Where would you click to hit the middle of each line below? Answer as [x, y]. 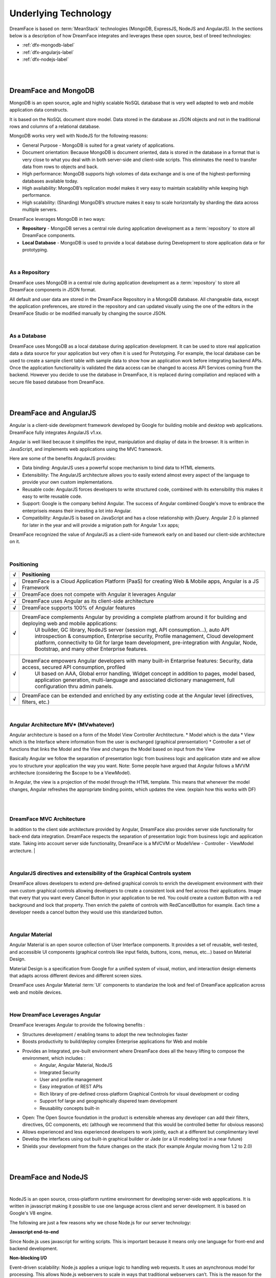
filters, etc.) [36, 702]
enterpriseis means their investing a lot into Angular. [77, 511]
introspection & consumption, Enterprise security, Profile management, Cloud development [144, 636]
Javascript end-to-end [34, 1232]
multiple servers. [40, 210]
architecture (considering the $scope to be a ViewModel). [70, 772]
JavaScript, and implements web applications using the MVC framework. [86, 449]
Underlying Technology [61, 13]
